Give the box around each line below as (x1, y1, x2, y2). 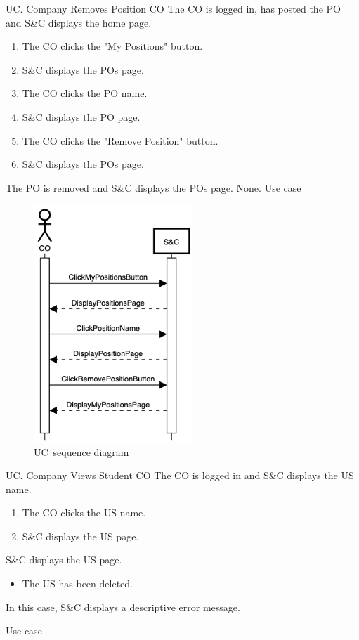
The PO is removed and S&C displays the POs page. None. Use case (6, 180, 301, 195)
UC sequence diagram (34, 444, 129, 459)
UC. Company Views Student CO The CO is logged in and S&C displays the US (6, 468, 354, 483)
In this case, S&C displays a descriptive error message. (6, 599, 240, 614)
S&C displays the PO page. (22, 109, 141, 124)
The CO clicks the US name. (22, 505, 146, 520)
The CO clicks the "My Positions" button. (22, 39, 203, 53)
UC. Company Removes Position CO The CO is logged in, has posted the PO (6, 1, 341, 15)
